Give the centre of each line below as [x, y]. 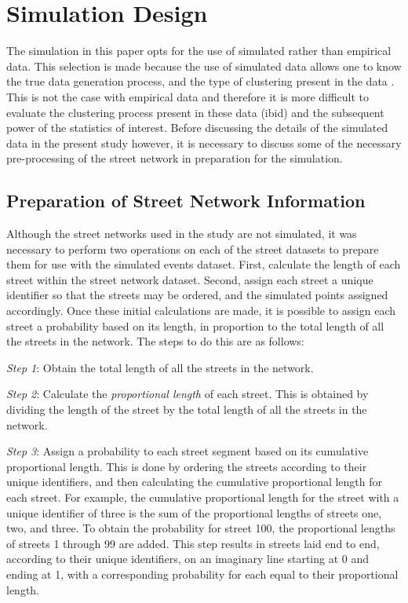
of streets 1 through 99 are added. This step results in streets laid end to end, [193, 543]
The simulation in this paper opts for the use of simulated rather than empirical [199, 51]
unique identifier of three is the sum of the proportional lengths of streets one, [194, 512]
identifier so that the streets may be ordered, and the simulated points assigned [197, 295]
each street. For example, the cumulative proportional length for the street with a [203, 497]
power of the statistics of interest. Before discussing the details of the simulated [197, 128]
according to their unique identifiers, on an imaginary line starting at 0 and [188, 559]
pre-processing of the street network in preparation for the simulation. [175, 158]
